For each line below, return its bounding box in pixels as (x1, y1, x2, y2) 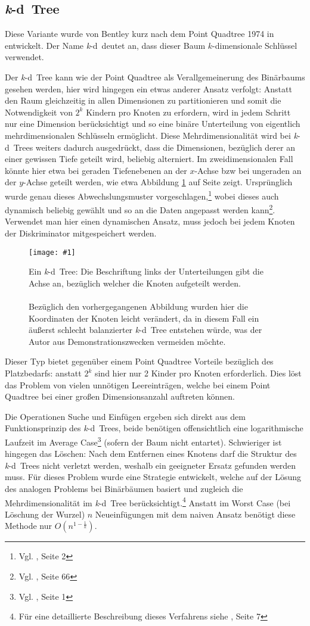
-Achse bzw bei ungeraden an (194, 164, 302, 176)
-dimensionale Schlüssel (212, 39, 297, 51)
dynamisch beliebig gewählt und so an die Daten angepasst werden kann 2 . (5, 202, 275, 216)
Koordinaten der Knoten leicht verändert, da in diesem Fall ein (29, 312, 259, 324)
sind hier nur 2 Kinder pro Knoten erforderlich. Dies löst (94, 367, 302, 379)
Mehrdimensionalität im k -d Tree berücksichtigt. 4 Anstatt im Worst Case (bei (5, 494, 291, 509)
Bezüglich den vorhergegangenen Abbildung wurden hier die (29, 300, 248, 313)
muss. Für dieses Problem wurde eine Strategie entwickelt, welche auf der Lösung (5, 471, 302, 483)
